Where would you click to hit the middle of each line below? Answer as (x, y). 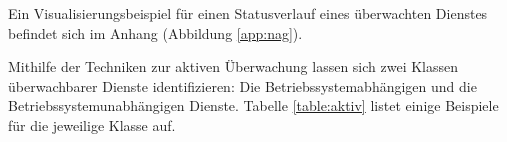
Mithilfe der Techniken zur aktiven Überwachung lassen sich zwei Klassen (233, 66)
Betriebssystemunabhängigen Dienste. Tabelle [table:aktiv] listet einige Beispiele (253, 105)
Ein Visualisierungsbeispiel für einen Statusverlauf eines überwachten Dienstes (248, 13)
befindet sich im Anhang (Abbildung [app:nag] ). (155, 32)
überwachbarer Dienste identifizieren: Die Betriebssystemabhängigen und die (242, 85)
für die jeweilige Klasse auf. (92, 124)
